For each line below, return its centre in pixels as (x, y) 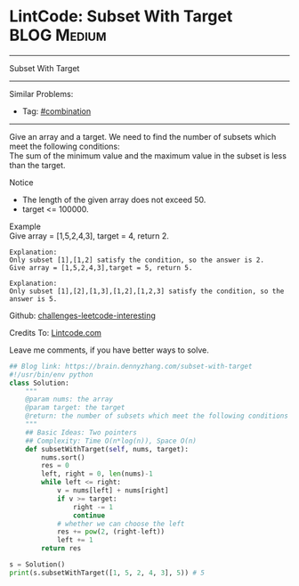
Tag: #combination (57, 111)
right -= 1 (93, 507)
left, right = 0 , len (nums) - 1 (97, 474)
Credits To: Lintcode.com (56, 332)
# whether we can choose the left (121, 524)
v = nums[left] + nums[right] (113, 491)
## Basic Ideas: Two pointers (81, 432)
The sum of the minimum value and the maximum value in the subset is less (148, 155)
